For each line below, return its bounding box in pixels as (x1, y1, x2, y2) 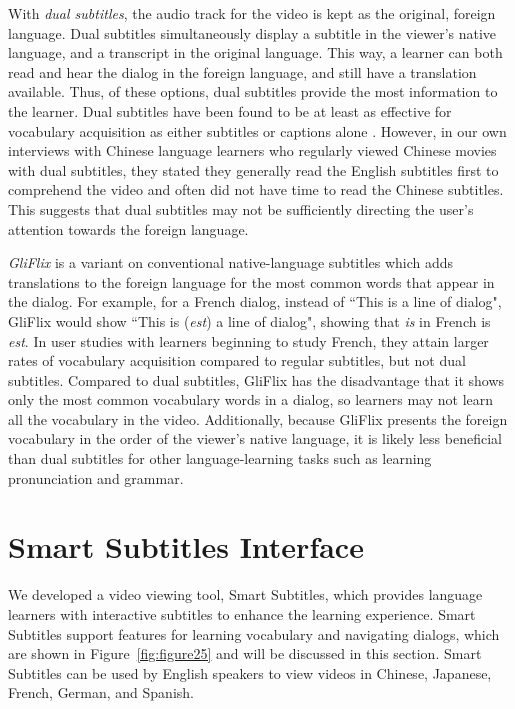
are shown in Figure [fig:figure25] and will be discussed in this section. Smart (8, 643, 482, 664)
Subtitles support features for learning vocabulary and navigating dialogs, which (8, 623, 500, 644)
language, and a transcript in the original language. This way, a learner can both (8, 42, 503, 63)
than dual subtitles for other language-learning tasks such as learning (8, 448, 432, 469)
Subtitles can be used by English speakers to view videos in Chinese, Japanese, (8, 662, 492, 683)
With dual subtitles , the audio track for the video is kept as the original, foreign (8, 3, 496, 23)
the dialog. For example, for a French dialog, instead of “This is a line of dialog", (8, 291, 502, 312)
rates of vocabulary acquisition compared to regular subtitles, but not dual (8, 350, 466, 371)
